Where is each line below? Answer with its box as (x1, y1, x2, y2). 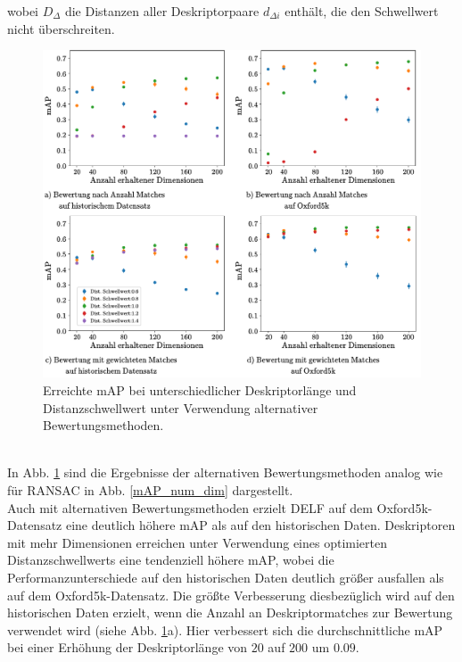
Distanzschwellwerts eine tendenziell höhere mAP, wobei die (7, 550, 334, 569)
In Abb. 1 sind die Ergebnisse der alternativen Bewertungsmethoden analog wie (7, 463, 443, 482)
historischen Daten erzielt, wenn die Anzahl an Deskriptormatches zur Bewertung (7, 603, 453, 622)
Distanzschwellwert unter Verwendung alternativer (43, 398, 318, 417)
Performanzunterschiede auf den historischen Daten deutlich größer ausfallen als (7, 567, 444, 586)
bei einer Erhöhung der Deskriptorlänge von (7, 638, 248, 657)
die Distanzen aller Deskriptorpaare (64, 2, 260, 20)
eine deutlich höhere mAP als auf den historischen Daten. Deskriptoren (65, 516, 456, 534)
